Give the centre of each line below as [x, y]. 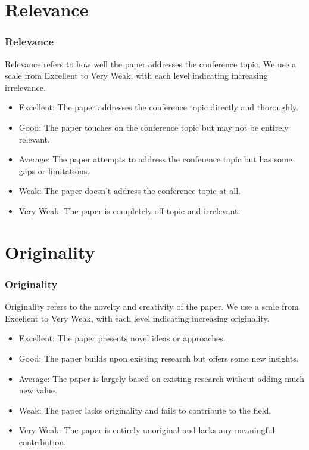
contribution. [42, 441]
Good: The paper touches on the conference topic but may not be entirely [154, 127]
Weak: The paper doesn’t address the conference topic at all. [129, 191]
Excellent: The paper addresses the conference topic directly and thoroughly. [159, 107]
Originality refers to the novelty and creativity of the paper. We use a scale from [152, 306]
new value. [38, 390]
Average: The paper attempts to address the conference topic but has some [155, 159]
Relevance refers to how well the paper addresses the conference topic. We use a [151, 64]
